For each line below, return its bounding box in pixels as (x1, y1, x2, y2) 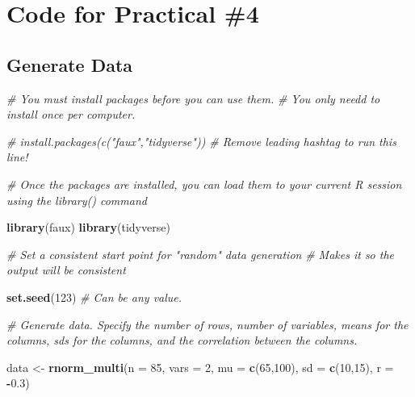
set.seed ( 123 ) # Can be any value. (6, 288, 182, 305)
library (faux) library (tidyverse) (6, 219, 170, 236)
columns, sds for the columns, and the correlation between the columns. (6, 332, 358, 349)
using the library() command (6, 191, 147, 208)
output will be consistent (6, 261, 126, 278)
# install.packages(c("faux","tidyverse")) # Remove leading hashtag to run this (6, 132, 396, 149)
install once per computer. (6, 106, 136, 123)
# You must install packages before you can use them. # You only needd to (6, 90, 380, 107)
